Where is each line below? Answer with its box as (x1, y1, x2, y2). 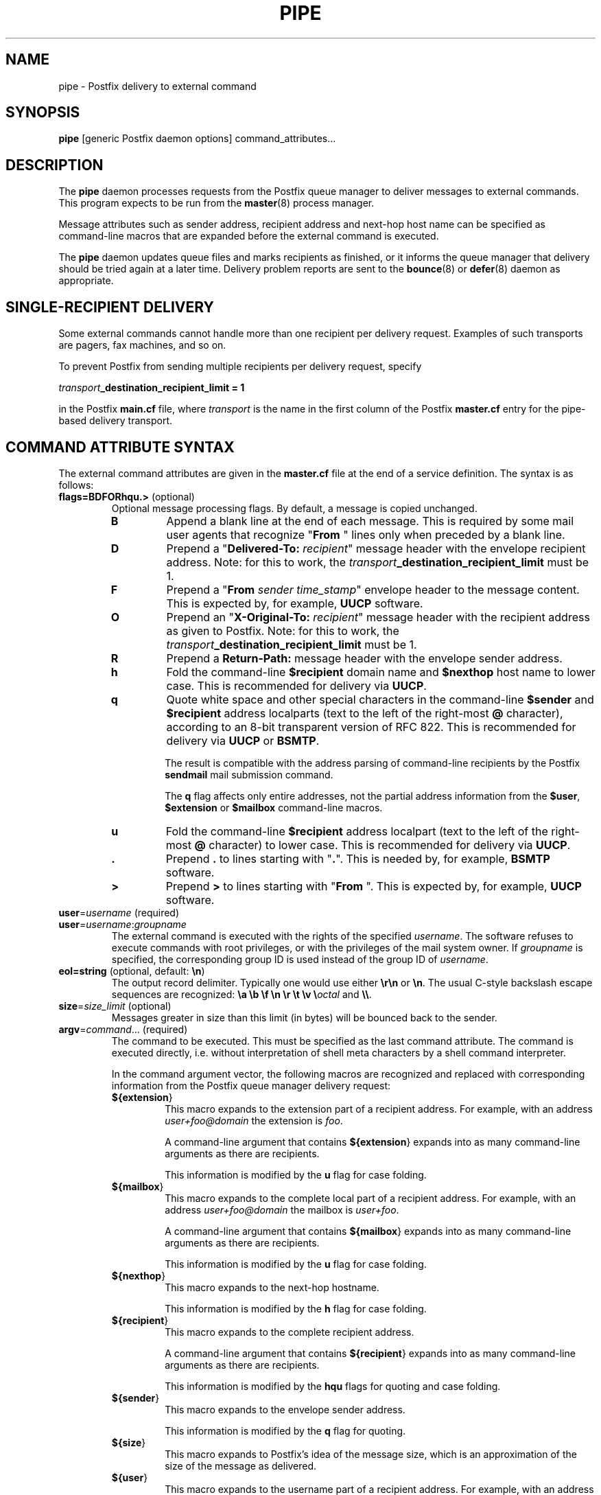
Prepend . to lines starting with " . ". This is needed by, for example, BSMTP (165, 851, 550, 866)
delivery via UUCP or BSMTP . (166, 733, 320, 747)
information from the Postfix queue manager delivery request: (111, 1079, 391, 1091)
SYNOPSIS (5, 104, 80, 121)
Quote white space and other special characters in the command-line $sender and (166, 692, 594, 706)
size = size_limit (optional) (58, 999, 172, 1012)
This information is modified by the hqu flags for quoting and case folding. (165, 1380, 501, 1392)
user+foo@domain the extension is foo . (165, 1114, 343, 1126)
